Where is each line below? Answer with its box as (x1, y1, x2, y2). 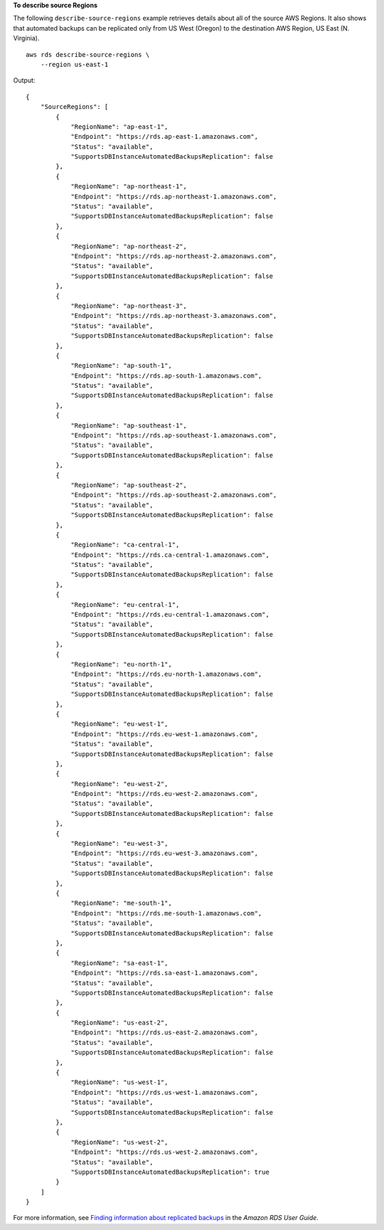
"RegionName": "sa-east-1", (70, 959, 169, 967)
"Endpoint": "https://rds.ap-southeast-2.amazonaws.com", (70, 491, 277, 499)
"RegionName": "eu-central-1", (70, 600, 180, 608)
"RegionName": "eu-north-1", (70, 660, 172, 668)
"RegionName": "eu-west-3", (70, 839, 169, 848)
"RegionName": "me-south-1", (70, 899, 172, 907)
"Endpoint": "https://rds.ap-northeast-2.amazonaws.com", (70, 252, 277, 260)
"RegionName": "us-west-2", (70, 1138, 169, 1146)
